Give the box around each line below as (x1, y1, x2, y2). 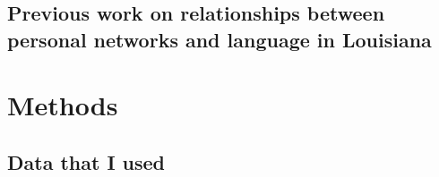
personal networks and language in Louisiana (7, 25, 432, 53)
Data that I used (7, 147, 166, 175)
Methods (7, 87, 118, 123)
